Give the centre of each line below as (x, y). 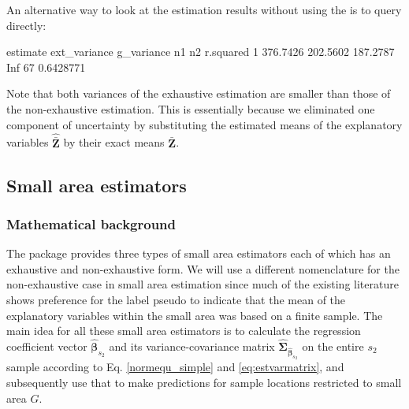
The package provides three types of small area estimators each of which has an (199, 253)
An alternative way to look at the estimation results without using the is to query (204, 9)
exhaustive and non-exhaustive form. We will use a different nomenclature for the (203, 268)
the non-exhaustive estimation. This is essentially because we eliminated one (191, 108)
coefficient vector (47, 346)
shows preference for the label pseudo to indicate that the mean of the (176, 299)
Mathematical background (91, 223)
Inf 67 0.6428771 (46, 67)
